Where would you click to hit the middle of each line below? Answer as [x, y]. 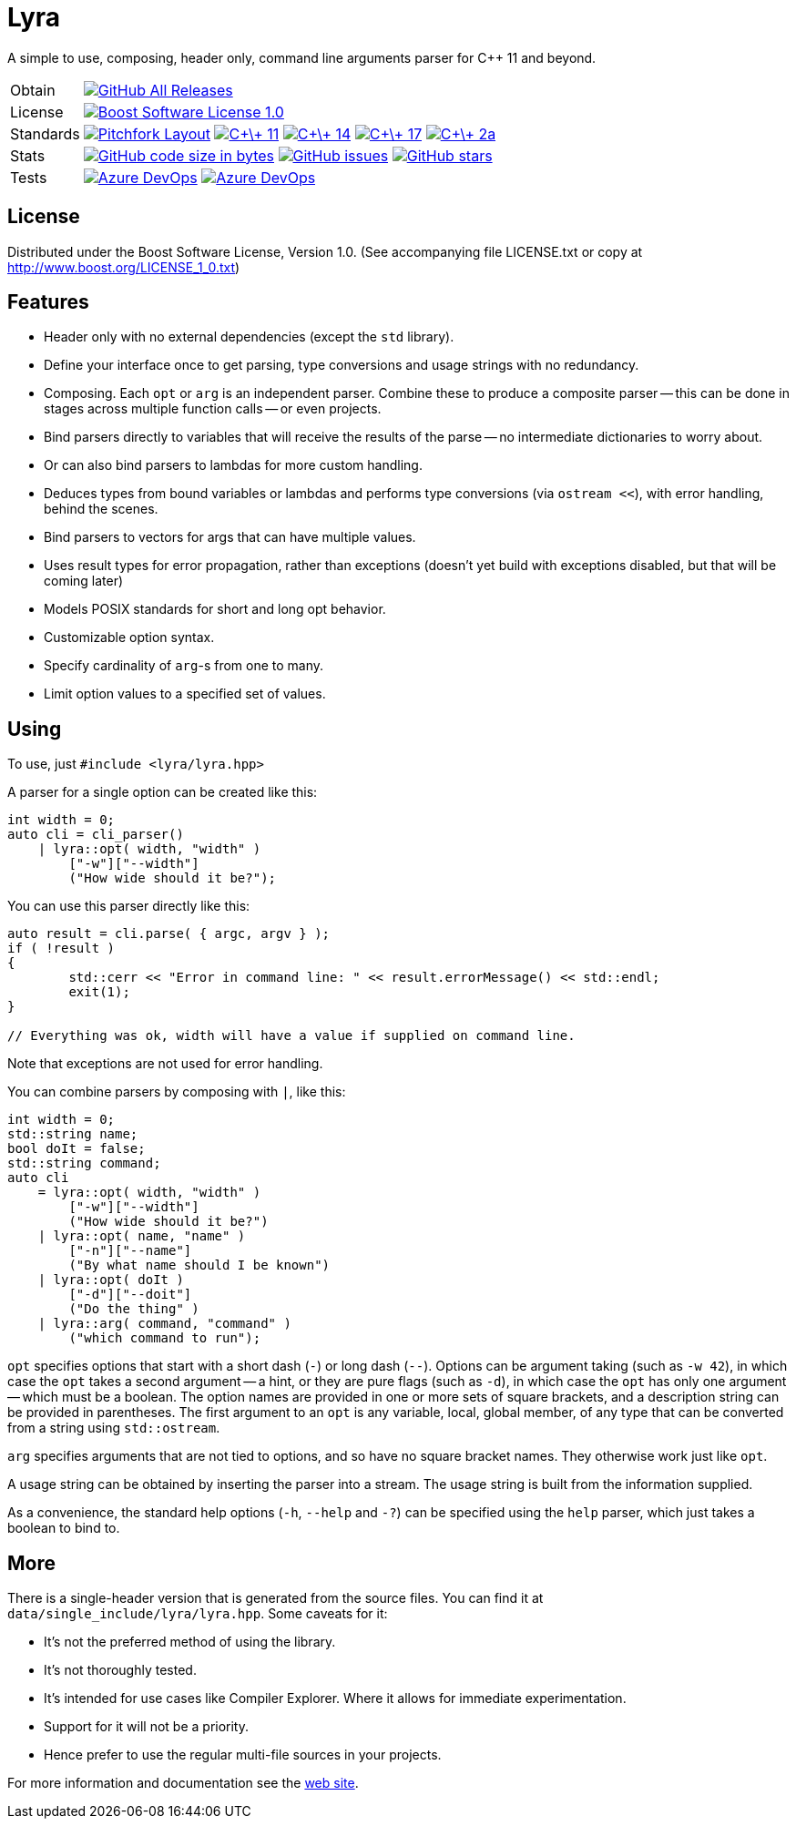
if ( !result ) [61, 949]
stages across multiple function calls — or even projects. [213, 409]
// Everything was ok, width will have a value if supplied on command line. [291, 1036]
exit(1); [99, 992]
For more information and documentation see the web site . [183, 1783]
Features [48, 302]
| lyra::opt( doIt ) [111, 1280]
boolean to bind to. [64, 1528]
